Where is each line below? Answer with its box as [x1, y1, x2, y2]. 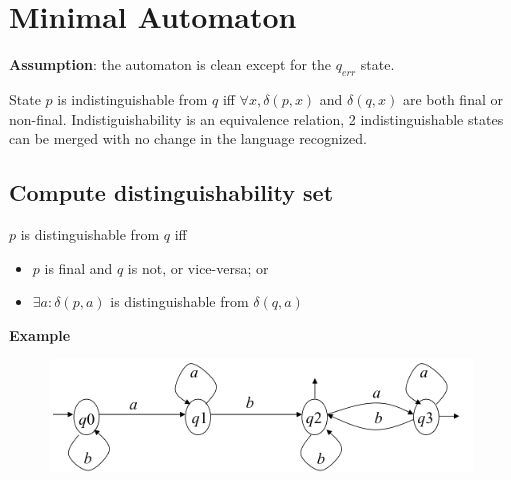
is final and [44, 257, 113, 278]
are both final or [402, 88, 503, 109]
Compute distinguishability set [9, 177, 334, 208]
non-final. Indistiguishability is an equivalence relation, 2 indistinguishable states [9, 108, 504, 129]
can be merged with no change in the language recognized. [9, 128, 367, 149]
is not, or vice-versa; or [127, 257, 269, 278]
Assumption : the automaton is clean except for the [9, 54, 332, 75]
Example [9, 324, 71, 345]
